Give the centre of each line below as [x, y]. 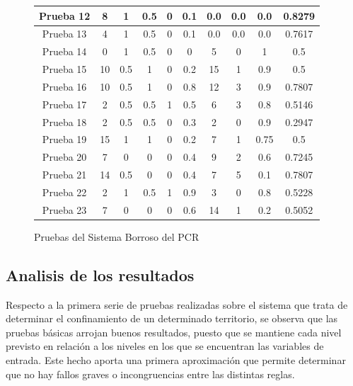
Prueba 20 [64, 157]
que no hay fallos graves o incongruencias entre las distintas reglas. [150, 374]
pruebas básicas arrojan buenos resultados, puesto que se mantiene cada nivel [174, 332]
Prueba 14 [64, 51]
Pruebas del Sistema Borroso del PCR [117, 236]
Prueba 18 [64, 121]
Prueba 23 [64, 209]
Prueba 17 [64, 104]
